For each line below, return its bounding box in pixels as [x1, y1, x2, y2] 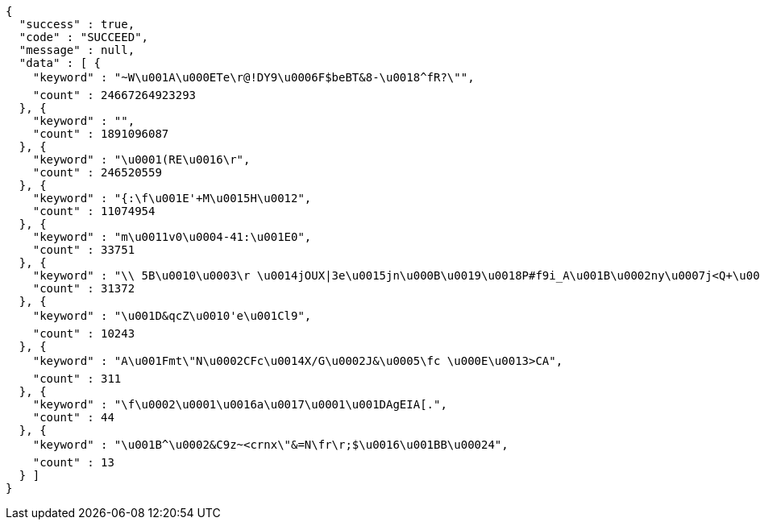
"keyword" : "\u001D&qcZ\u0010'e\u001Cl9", [32, 309, 312, 322]
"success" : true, [19, 18, 135, 31]
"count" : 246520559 [32, 166, 162, 179]
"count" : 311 [32, 372, 122, 385]
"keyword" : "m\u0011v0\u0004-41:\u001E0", [32, 230, 312, 243]
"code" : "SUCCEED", [19, 31, 149, 43]
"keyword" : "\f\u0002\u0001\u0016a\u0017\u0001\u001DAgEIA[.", [32, 398, 447, 411]
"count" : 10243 [32, 327, 135, 340]
